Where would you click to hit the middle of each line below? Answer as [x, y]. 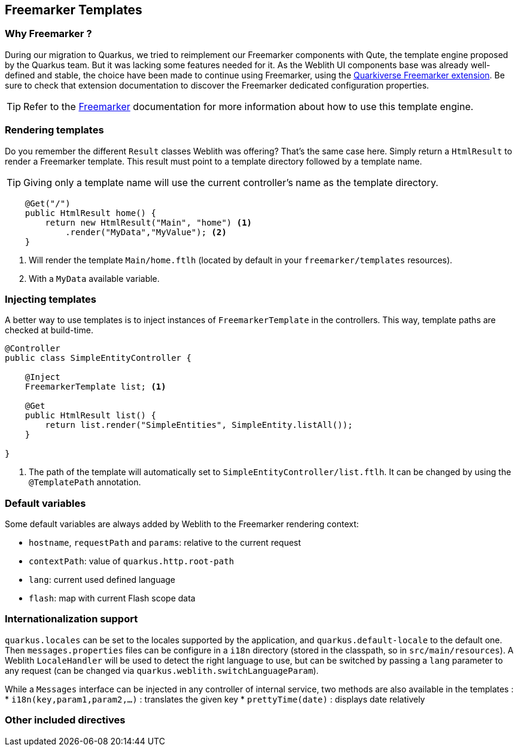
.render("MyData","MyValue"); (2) [146, 232]
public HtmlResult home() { [90, 213]
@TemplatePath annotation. [85, 482]
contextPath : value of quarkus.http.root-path [132, 561]
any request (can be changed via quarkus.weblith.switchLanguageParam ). [162, 670]
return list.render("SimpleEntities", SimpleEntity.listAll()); [199, 425]
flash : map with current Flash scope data [112, 598]
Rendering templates [54, 130]
